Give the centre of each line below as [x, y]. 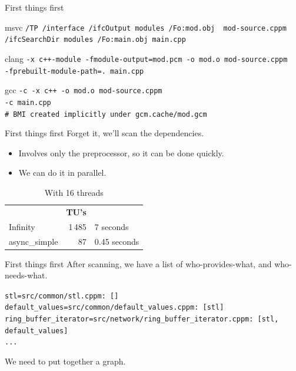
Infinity [22, 226]
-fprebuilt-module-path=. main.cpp [74, 71]
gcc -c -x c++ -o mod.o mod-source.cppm [84, 90]
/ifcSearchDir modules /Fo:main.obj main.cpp [95, 40]
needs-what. [26, 275]
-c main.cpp [28, 102]
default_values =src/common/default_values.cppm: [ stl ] [114, 308]
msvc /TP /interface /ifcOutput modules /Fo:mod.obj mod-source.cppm [146, 27]
